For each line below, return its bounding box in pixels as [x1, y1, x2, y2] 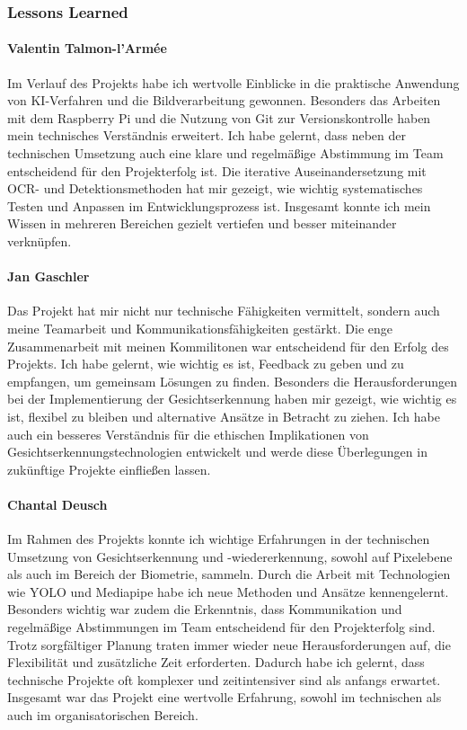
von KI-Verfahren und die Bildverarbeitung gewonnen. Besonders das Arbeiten [7, 91, 441, 110]
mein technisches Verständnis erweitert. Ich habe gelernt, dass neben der [7, 126, 406, 145]
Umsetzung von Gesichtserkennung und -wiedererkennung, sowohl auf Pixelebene [7, 547, 453, 565]
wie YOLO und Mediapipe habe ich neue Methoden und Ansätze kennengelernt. [7, 582, 449, 601]
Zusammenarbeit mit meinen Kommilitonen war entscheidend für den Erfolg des [7, 336, 449, 355]
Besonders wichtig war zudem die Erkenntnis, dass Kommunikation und [7, 600, 402, 619]
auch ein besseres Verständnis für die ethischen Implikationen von [7, 424, 369, 443]
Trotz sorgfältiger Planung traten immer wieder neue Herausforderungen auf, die [7, 635, 451, 654]
